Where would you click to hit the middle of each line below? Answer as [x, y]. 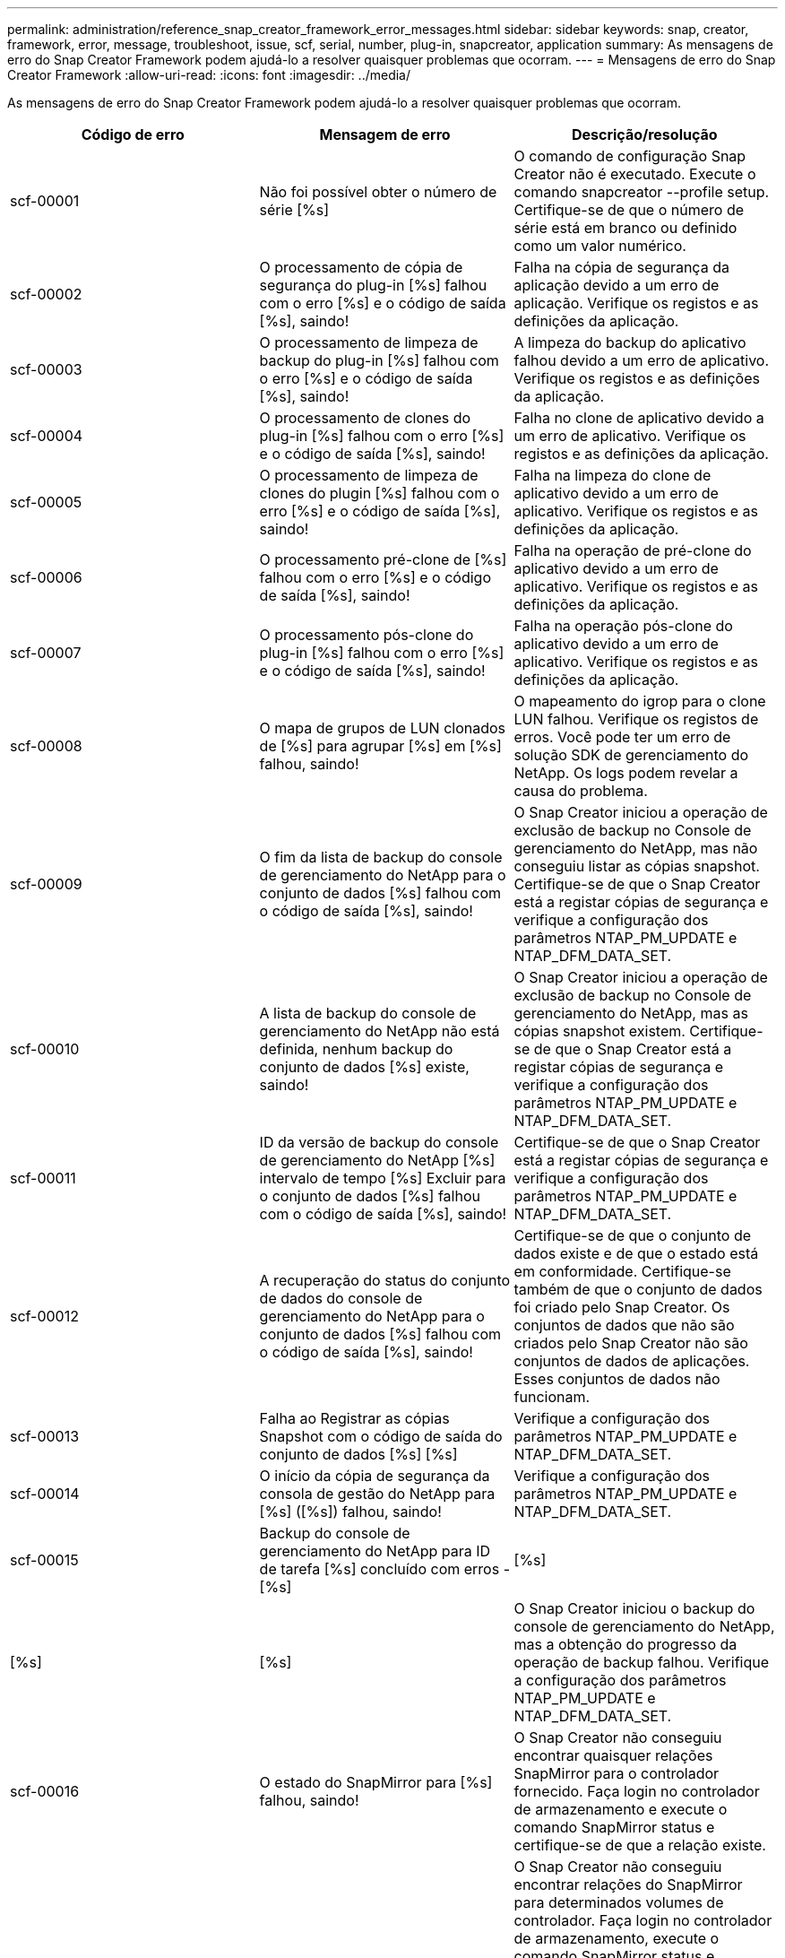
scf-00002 [46, 294]
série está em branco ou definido [625, 228]
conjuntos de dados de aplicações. [632, 1361]
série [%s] [294, 210]
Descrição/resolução [644, 134]
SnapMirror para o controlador [617, 1773]
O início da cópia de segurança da [375, 1476]
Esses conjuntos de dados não [617, 1379]
